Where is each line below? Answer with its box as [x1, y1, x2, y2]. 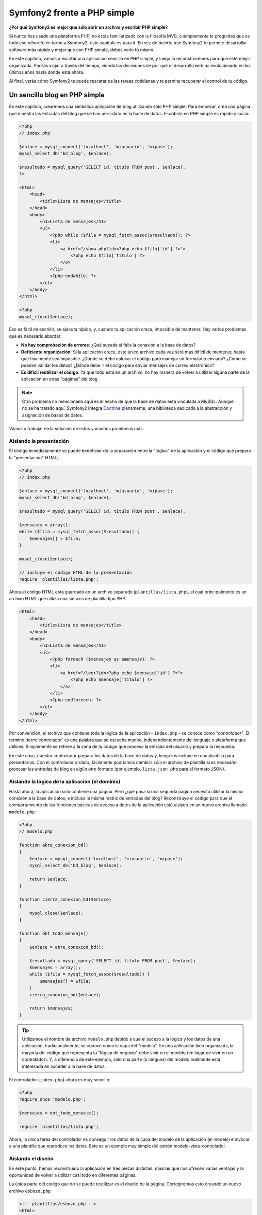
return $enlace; [29, 876, 68, 882]
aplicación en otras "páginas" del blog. [21, 376, 99, 382]
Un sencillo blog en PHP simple [9, 91, 105, 99]
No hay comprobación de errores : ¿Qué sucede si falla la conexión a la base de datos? [21, 342, 196, 348]
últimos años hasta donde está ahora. [9, 69, 84, 75]
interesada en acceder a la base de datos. [22, 1063, 106, 1069]
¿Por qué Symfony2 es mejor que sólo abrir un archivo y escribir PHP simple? [9, 24, 168, 30]
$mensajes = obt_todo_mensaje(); [19, 1111, 99, 1116]
